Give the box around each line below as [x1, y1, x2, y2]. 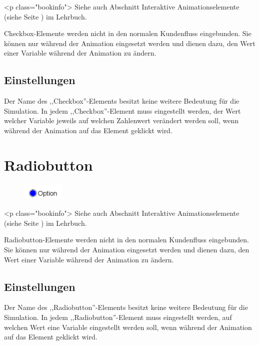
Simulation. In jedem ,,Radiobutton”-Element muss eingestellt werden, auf [4, 311, 232, 322]
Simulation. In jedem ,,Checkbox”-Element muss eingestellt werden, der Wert [4, 105, 241, 116]
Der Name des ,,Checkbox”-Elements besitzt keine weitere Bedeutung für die [4, 96, 239, 106]
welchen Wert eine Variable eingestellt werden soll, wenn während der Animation [4, 321, 252, 332]
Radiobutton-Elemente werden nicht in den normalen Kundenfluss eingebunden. [4, 234, 249, 245]
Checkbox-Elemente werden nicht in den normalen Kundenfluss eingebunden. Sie [4, 28, 251, 39]
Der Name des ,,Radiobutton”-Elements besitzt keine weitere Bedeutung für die [4, 302, 248, 312]
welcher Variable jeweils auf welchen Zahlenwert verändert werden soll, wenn [4, 115, 238, 126]
